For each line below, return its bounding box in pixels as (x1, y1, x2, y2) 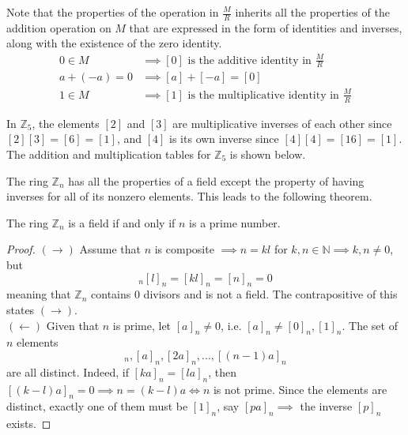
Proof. (6, 241, 36, 257)
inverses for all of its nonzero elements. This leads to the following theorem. (6, 188, 372, 204)
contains (91, 286, 131, 302)
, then (208, 363, 236, 380)
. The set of (342, 317, 398, 333)
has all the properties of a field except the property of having (68, 172, 365, 189)
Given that (46, 317, 100, 333)
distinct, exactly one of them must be (6, 398, 188, 414)
